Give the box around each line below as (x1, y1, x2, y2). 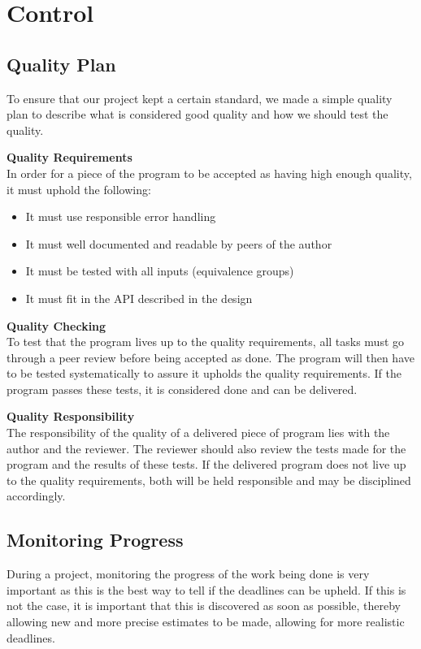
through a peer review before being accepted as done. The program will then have (7, 348, 414, 366)
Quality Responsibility (7, 408, 135, 425)
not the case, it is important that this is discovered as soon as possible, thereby (7, 597, 401, 614)
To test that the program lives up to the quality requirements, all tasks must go (7, 333, 405, 350)
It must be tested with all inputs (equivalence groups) (25, 262, 294, 279)
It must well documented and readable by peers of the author (25, 235, 332, 252)
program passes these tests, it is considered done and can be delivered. (7, 380, 358, 397)
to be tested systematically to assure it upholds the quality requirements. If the (7, 365, 401, 382)
